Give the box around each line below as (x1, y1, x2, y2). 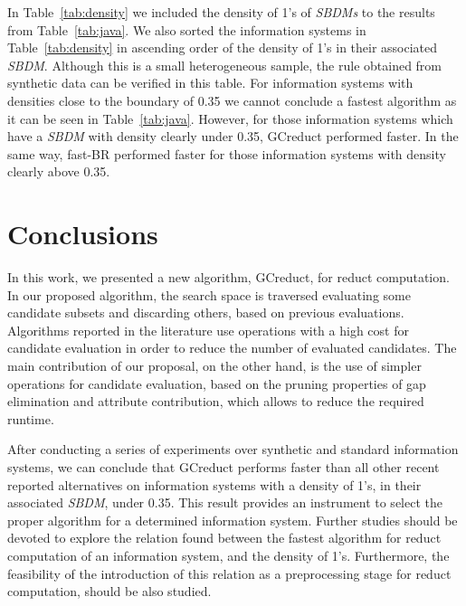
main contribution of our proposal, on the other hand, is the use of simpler (7, 356, 422, 375)
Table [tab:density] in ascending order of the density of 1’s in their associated (7, 38, 438, 57)
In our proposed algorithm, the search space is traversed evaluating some (7, 285, 411, 304)
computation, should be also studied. (7, 582, 212, 601)
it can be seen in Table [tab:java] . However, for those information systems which (7, 109, 453, 128)
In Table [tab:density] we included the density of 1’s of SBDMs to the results (7, 3, 435, 21)
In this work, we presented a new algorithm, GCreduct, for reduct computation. (7, 268, 450, 287)
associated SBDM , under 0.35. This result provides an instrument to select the (7, 493, 442, 512)
